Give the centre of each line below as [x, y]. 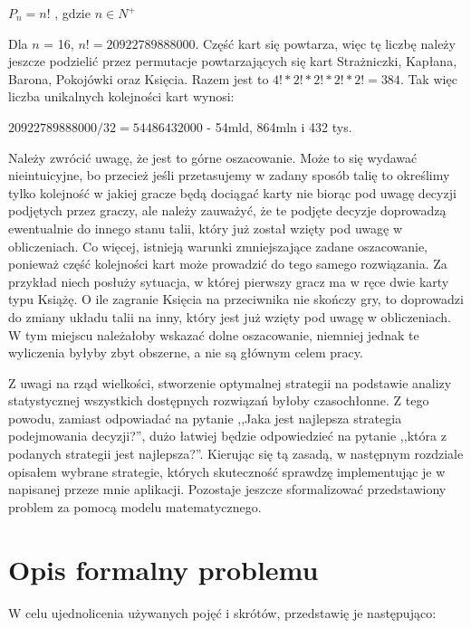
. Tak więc [428, 78]
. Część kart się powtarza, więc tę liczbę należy [325, 43]
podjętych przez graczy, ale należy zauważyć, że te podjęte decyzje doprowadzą [227, 210]
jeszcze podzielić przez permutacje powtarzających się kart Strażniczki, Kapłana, [233, 61]
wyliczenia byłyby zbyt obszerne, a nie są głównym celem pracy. [186, 352]
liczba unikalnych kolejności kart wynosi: [121, 96]
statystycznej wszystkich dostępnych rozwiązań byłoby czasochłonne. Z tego [219, 400]
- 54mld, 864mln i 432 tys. [279, 126]
